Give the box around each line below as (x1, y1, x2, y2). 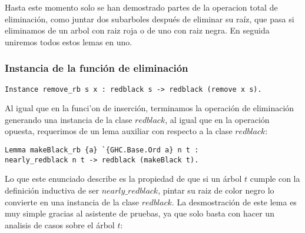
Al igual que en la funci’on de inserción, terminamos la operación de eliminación (5, 102, 294, 114)
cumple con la (250, 172, 300, 185)
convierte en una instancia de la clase (5, 195, 140, 208)
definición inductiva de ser (5, 184, 99, 196)
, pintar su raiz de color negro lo (158, 184, 274, 196)
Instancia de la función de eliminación (5, 61, 188, 75)
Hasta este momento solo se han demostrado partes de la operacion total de (5, 1, 278, 13)
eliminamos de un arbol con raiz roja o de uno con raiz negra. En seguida (5, 24, 270, 36)
